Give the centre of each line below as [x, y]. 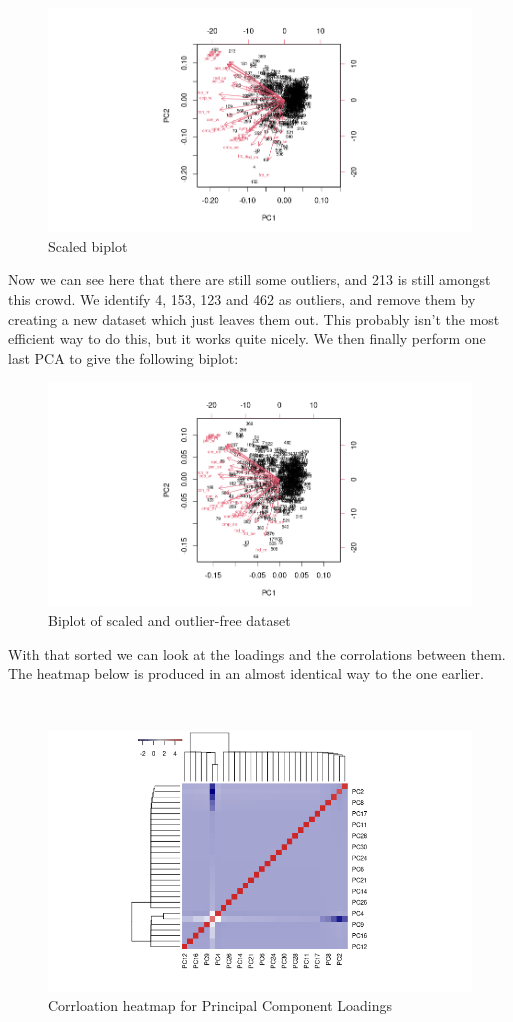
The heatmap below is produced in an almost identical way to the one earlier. [246, 673]
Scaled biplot [88, 245]
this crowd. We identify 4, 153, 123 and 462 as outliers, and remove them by [242, 298]
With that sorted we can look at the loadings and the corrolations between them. [257, 653]
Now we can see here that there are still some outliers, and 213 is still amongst [249, 279]
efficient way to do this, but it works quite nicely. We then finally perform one [247, 338]
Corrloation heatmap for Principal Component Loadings [220, 1005]
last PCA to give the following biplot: [123, 357]
